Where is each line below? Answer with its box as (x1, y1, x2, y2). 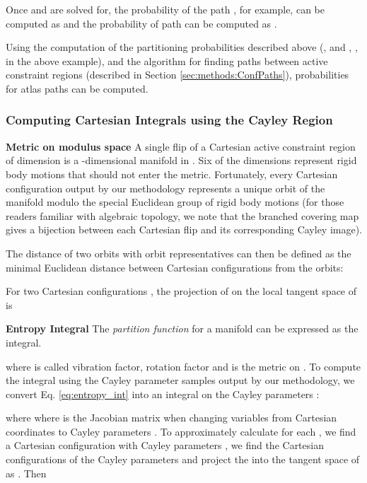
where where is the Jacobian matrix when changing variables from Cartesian (6, 410, 337, 425)
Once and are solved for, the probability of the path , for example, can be (6, 2, 325, 16)
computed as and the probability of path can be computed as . (6, 16, 277, 30)
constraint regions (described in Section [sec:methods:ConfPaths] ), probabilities (6, 67, 349, 82)
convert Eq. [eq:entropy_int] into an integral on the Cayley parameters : (6, 386, 320, 401)
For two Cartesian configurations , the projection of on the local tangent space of (6, 284, 357, 298)
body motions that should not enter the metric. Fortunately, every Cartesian (6, 166, 338, 181)
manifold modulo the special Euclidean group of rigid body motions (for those (6, 194, 344, 209)
